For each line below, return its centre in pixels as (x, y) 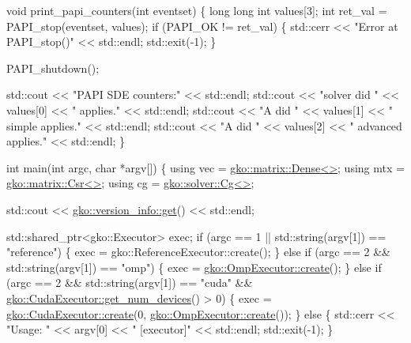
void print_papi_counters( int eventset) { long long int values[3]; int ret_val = (197, 10)
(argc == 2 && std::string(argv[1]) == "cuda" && (130, 283)
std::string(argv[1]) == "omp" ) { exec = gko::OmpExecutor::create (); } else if (194, 267)
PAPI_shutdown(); (53, 68)
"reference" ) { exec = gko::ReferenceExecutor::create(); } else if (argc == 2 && (198, 252)
